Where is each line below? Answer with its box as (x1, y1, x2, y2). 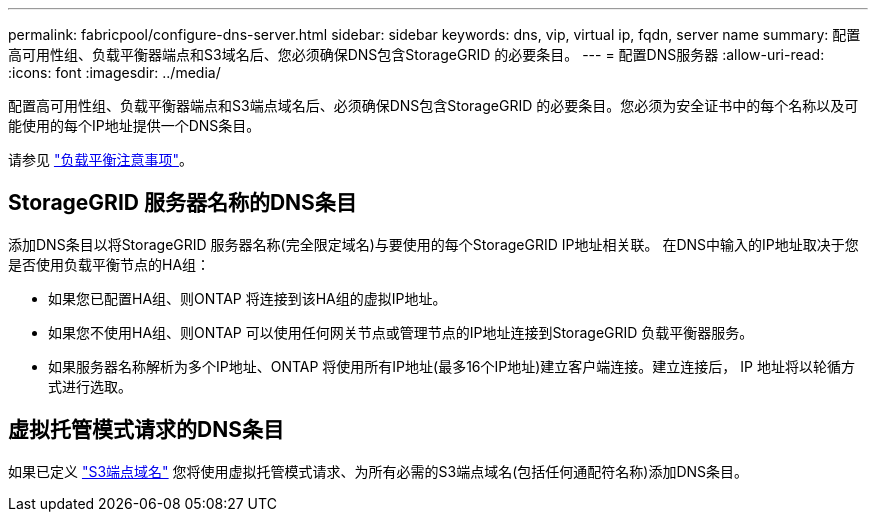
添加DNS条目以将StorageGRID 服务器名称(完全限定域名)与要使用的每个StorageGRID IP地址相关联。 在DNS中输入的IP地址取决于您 (8, 235, 859, 253)
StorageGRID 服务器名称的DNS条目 (8, 190, 357, 216)
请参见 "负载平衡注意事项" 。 (8, 151, 193, 168)
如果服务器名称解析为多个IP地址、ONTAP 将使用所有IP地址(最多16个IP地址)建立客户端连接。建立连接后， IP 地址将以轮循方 (48, 357, 855, 375)
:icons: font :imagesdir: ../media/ (8, 64, 221, 81)
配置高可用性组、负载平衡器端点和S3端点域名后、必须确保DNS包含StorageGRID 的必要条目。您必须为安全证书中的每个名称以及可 (8, 97, 859, 114)
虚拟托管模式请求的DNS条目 (8, 417, 284, 443)
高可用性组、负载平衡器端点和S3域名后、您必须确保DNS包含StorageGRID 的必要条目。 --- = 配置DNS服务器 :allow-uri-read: (8, 46, 825, 63)
